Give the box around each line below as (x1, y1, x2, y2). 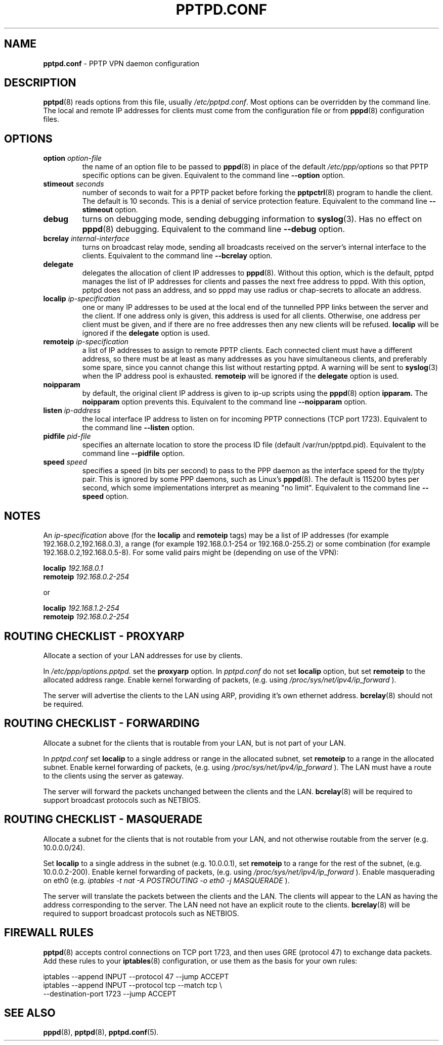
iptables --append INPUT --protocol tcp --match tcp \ (43, 980, 222, 989)
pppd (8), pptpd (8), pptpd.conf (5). (43, 1028, 159, 1037)
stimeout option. (82, 205, 138, 214)
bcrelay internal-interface (43, 234, 129, 243)
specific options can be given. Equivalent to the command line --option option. (82, 171, 345, 180)
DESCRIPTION (4, 76, 76, 89)
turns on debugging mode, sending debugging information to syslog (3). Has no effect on (82, 214, 422, 224)
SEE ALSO (4, 1006, 56, 1019)
